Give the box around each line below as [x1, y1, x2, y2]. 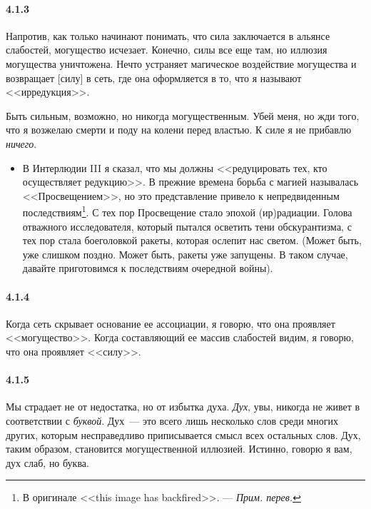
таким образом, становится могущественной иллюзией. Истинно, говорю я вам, [6, 441, 352, 456]
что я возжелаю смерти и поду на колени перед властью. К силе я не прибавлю [6, 122, 352, 137]
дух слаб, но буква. [6, 455, 89, 470]
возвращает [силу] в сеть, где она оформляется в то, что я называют [6, 70, 302, 85]
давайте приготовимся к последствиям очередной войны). [22, 261, 273, 276]
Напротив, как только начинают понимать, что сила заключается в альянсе [6, 28, 330, 43]
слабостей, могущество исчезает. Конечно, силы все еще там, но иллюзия [6, 42, 327, 57]
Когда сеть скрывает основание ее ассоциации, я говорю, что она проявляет [6, 316, 335, 331]
